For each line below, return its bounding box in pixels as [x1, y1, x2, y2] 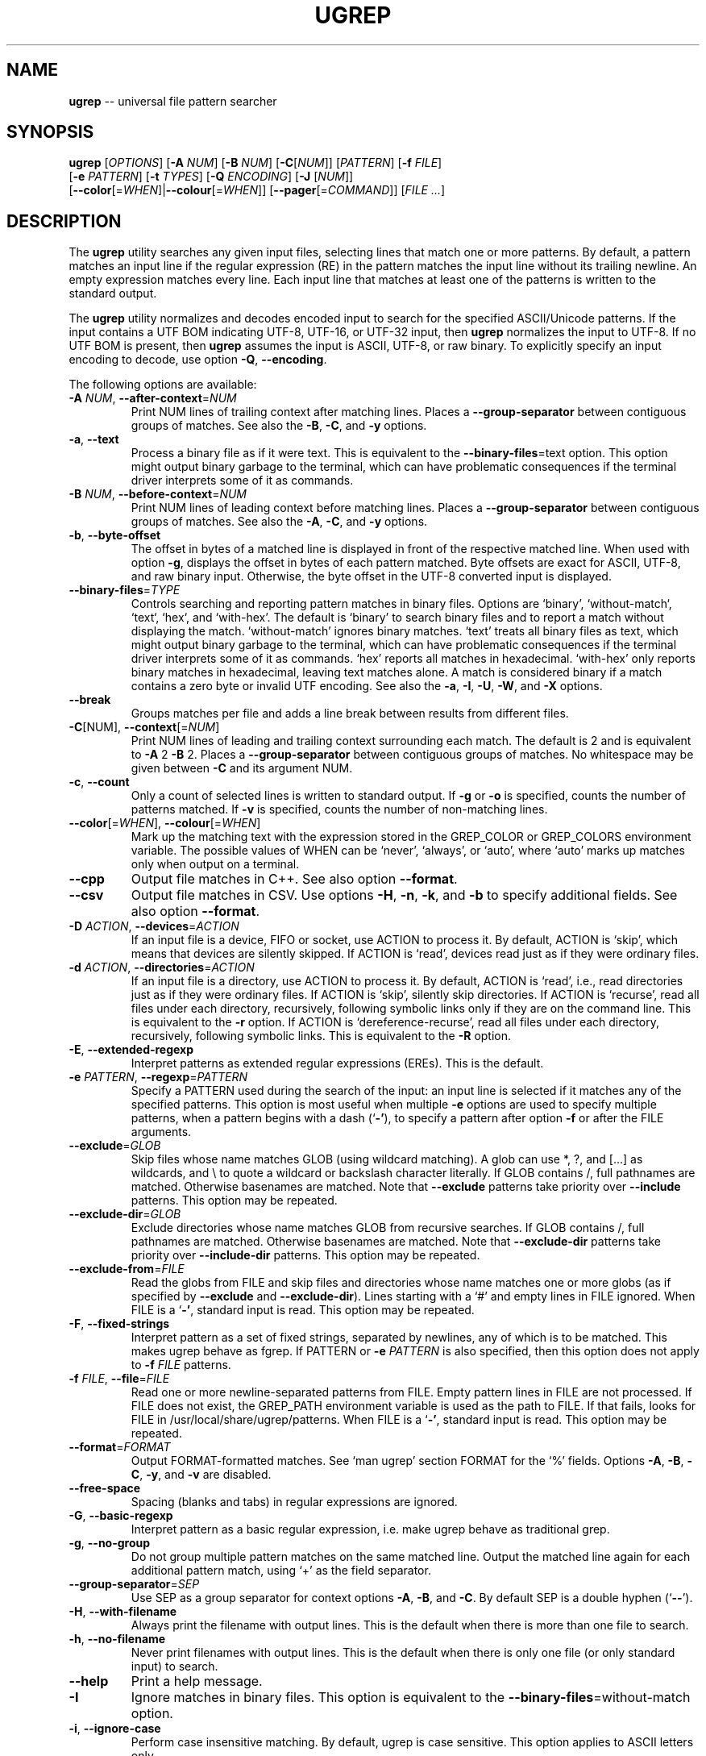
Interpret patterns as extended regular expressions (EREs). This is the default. [131, 1056, 544, 1071]
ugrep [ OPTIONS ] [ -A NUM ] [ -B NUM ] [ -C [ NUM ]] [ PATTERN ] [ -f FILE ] [69, 156, 442, 170]
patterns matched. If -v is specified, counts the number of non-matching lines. [131, 802, 548, 817]
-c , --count [69, 775, 130, 789]
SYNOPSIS [6, 122, 94, 143]
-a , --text [69, 432, 119, 447]
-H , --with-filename [69, 1604, 177, 1619]
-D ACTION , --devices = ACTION [69, 919, 239, 934]
